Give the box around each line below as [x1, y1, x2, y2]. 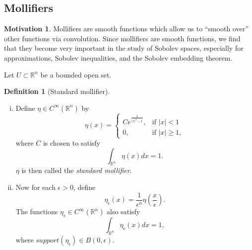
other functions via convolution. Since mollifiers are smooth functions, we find [4, 33, 241, 43]
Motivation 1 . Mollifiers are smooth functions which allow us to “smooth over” [4, 23, 249, 34]
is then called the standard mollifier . [21, 165, 132, 175]
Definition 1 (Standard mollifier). [4, 86, 110, 96]
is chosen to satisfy [43, 138, 100, 148]
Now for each [15, 182, 56, 192]
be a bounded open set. [40, 69, 112, 80]
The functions [15, 206, 58, 217]
